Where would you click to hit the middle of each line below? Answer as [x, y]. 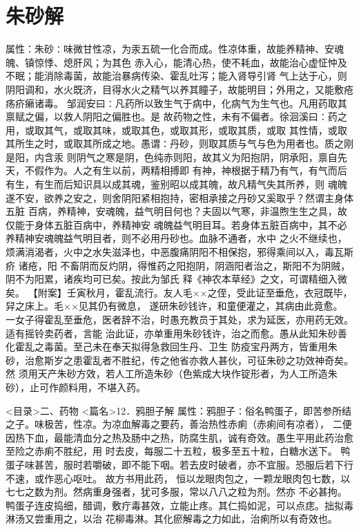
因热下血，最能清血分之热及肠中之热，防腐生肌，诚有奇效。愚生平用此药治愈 [179, 437]
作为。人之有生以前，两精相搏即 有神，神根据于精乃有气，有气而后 [195, 170]
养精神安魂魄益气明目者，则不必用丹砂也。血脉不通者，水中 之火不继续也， [176, 238]
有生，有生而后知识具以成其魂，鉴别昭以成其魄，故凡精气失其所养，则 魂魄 [176, 184]
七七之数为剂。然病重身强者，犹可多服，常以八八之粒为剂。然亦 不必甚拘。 [176, 492]
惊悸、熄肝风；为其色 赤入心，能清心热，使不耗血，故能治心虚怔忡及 [191, 62]
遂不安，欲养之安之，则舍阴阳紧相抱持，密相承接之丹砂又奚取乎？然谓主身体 [179, 197]
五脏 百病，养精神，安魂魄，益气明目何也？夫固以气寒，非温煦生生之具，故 [176, 211]
